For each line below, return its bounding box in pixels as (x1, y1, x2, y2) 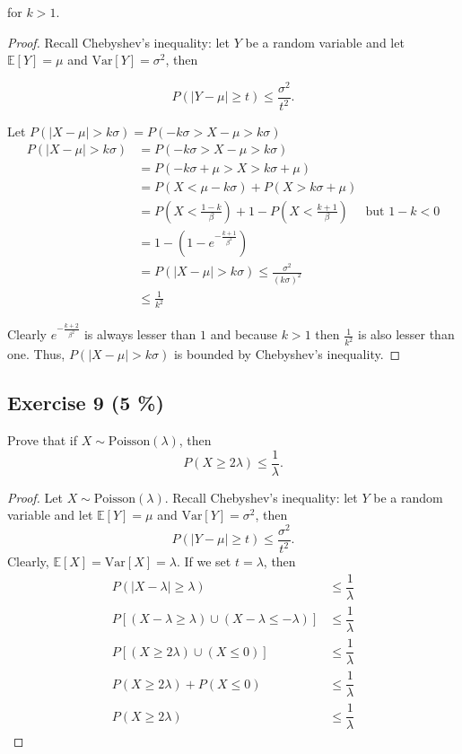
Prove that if (7, 430, 78, 449)
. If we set (176, 552, 231, 571)
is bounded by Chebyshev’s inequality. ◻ (173, 345, 401, 364)
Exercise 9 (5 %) (7, 389, 164, 416)
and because (210, 325, 278, 344)
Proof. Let (7, 487, 63, 506)
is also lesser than (358, 325, 455, 344)
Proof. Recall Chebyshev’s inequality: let (7, 32, 231, 51)
